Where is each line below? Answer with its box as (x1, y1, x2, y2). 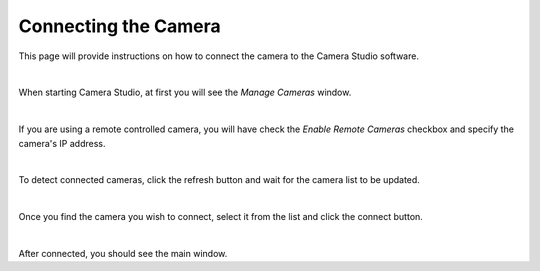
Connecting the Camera (18, 15, 222, 37)
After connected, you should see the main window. (18, 247, 228, 259)
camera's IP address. (18, 137, 106, 149)
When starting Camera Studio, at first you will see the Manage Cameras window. (18, 86, 352, 99)
